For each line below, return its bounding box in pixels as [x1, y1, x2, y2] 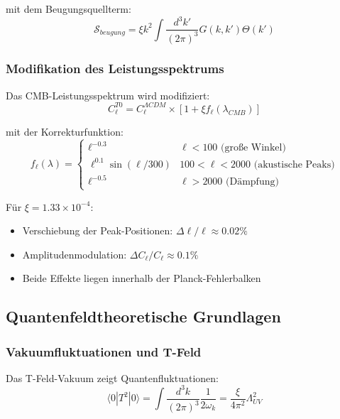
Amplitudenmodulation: [22, 246, 127, 261]
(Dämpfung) [226, 177, 279, 187]
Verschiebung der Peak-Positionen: [22, 223, 173, 238]
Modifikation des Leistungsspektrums [6, 60, 224, 77]
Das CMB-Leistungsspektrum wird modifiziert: [6, 87, 210, 102]
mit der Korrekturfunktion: [6, 124, 124, 138]
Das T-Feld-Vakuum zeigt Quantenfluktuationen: [6, 370, 219, 385]
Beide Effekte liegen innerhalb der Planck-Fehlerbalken [22, 271, 261, 285]
